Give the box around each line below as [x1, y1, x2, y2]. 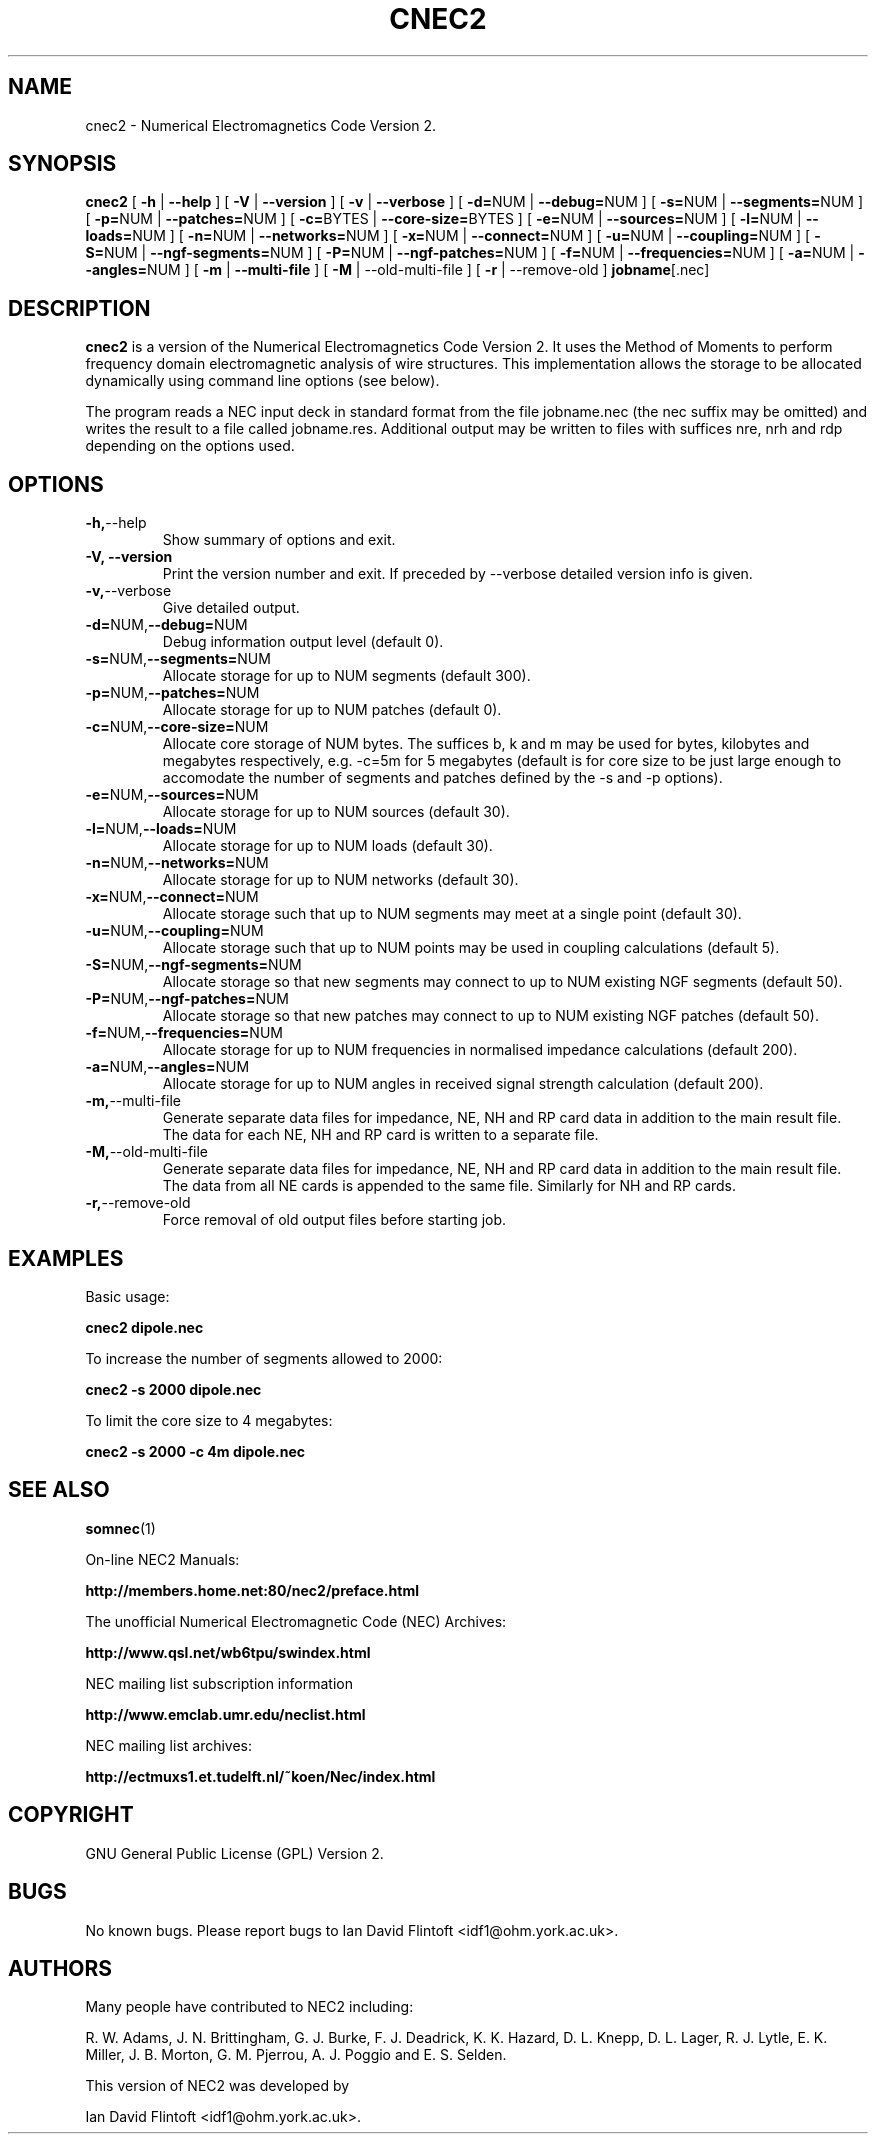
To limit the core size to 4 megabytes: [85, 1411, 333, 1429]
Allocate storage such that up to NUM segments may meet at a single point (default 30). [162, 905, 742, 923]
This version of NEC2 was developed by [85, 2077, 350, 2095]
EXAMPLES [8, 1245, 124, 1271]
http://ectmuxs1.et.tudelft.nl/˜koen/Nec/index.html [85, 1767, 436, 1785]
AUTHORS [8, 1955, 113, 1981]
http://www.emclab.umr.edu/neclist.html [85, 1705, 366, 1723]
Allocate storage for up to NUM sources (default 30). [162, 803, 510, 821]
